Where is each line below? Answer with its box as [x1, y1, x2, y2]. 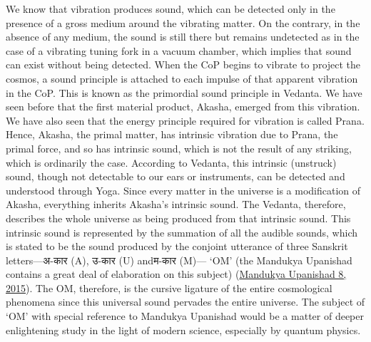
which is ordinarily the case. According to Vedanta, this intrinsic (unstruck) [6, 155, 337, 170]
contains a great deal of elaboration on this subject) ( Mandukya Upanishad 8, [6, 266, 347, 281]
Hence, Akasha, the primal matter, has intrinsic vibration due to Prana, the [6, 127, 338, 142]
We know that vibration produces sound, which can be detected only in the [6, 1, 335, 16]
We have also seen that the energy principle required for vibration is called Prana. [6, 113, 365, 128]
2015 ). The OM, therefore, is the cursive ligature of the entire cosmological [6, 280, 332, 295]
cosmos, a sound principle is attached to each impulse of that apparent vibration [6, 71, 358, 85]
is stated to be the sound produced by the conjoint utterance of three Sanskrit [6, 239, 348, 254]
